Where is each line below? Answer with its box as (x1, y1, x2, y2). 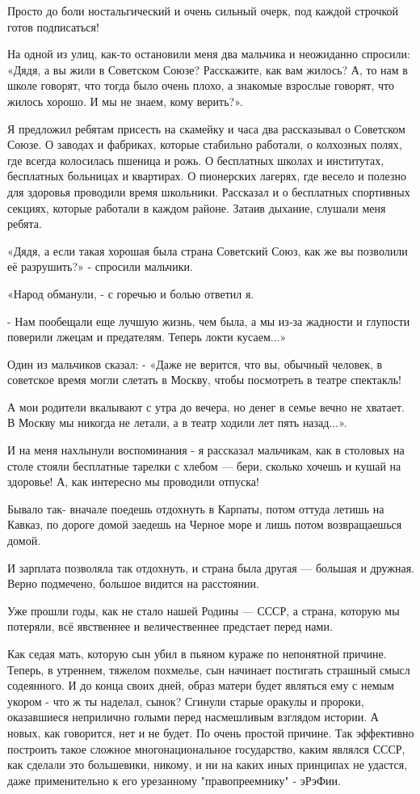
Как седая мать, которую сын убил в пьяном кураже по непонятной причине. (7, 645, 387, 661)
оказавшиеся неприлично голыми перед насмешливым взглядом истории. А (7, 708, 379, 725)
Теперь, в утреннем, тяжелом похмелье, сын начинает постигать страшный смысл (7, 661, 410, 678)
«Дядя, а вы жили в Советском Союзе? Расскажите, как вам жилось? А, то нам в (7, 61, 408, 78)
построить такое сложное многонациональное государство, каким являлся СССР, (7, 740, 405, 757)
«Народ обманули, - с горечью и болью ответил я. (7, 285, 254, 302)
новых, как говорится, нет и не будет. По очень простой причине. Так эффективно (7, 724, 414, 741)
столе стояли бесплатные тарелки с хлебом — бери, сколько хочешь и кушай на (7, 457, 401, 474)
